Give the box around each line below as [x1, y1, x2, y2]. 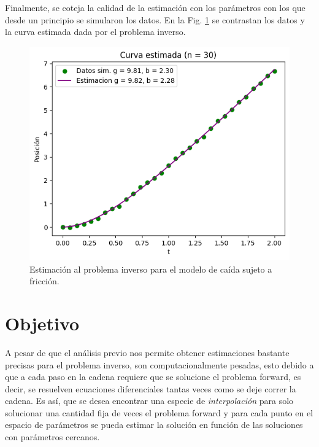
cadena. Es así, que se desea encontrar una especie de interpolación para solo [5, 394, 294, 407]
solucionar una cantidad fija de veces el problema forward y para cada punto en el [5, 406, 313, 419]
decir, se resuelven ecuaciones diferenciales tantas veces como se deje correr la [5, 382, 296, 395]
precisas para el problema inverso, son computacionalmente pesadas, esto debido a [5, 358, 314, 371]
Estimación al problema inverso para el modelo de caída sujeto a [29, 262, 272, 275]
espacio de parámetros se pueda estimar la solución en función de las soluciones [5, 418, 303, 431]
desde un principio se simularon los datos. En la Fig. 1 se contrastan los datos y [5, 13, 305, 26]
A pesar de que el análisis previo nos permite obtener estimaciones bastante [5, 346, 290, 359]
